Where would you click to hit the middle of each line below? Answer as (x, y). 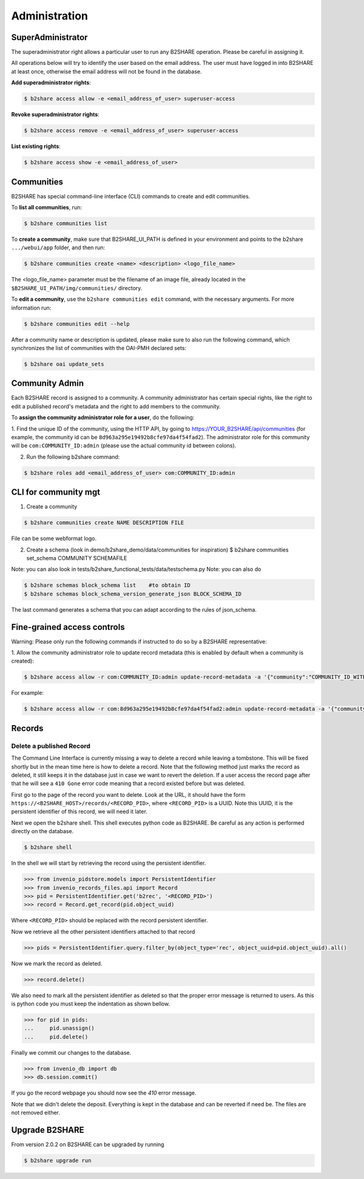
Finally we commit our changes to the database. (71, 1052)
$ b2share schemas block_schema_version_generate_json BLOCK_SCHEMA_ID (133, 594)
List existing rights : (36, 146)
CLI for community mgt (56, 492)
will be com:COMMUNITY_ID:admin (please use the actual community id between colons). (124, 445)
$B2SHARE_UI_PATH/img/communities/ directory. (77, 288)
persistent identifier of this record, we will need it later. (79, 812)
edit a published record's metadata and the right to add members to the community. (116, 406)
